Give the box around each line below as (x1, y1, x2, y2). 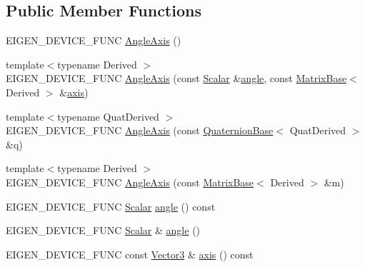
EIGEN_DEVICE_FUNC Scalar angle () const (6, 198, 216, 213)
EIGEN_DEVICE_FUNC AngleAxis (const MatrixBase (6, 174, 254, 189)
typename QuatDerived (57, 109, 159, 124)
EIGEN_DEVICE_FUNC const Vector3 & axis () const (6, 246, 254, 261)
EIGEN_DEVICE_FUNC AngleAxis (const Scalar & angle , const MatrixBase (6, 71, 347, 86)
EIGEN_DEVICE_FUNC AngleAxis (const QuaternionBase (6, 123, 274, 138)
